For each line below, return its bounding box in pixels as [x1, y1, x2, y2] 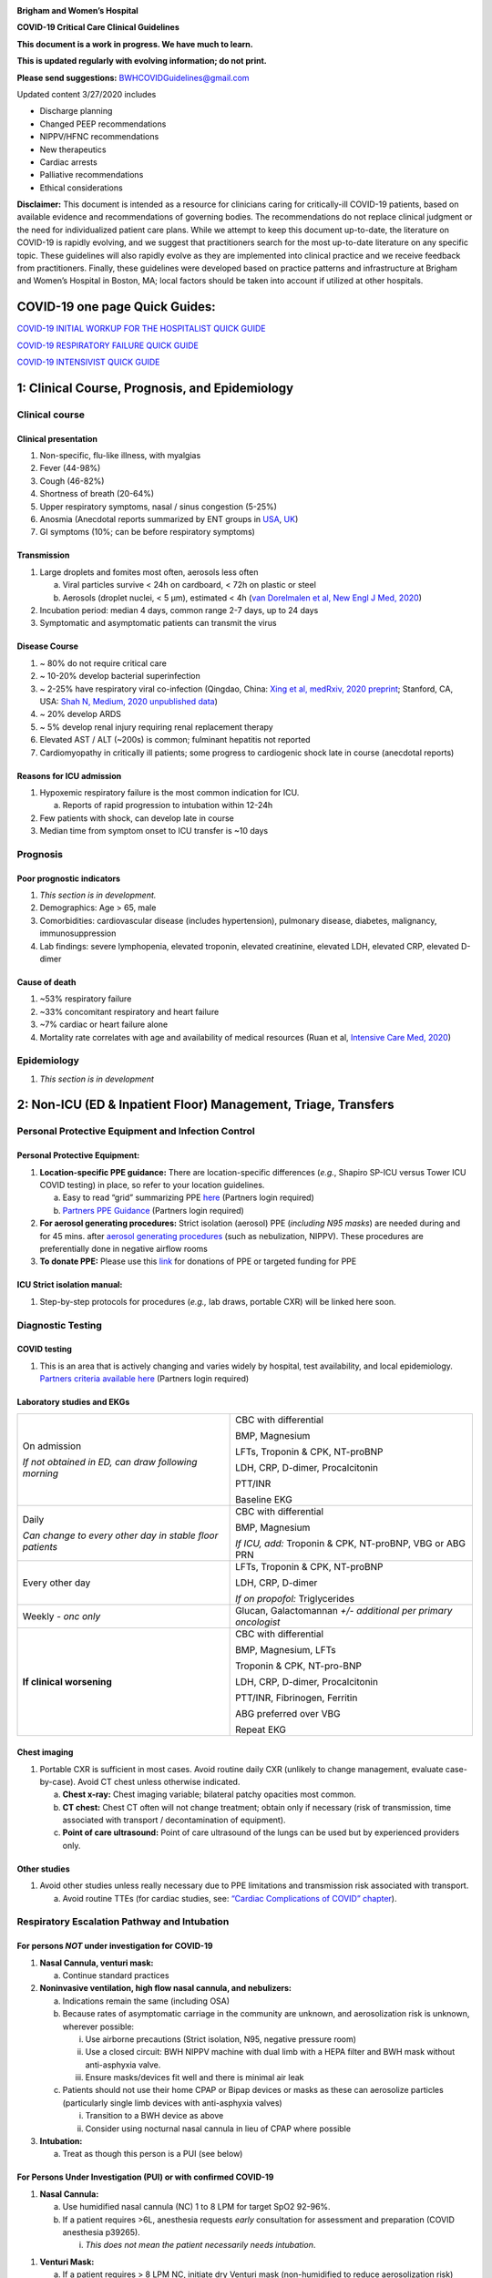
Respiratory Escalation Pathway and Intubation [16, 1915, 230, 1928]
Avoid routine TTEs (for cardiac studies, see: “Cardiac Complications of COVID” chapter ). [62, 1893, 397, 1903]
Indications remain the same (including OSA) [62, 1996, 231, 2006]
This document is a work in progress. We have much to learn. [16, 38, 254, 49]
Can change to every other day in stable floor [22, 1529, 219, 1542]
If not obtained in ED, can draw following [22, 1455, 198, 1468]
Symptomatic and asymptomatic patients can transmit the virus [39, 618, 277, 629]
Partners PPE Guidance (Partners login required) [62, 1205, 245, 1216]
